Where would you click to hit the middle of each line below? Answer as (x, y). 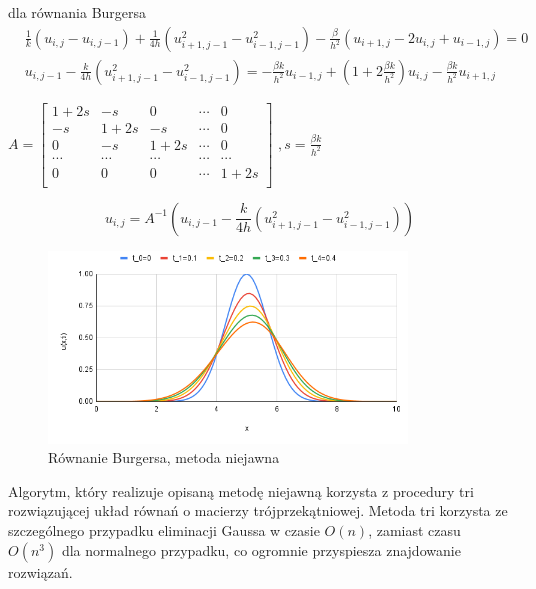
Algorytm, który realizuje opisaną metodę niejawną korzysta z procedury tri (241, 490)
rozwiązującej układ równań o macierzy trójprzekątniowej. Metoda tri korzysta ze (258, 510)
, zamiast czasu (414, 530)
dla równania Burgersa (77, 12)
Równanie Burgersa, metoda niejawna (164, 457)
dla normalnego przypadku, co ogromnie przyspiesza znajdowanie (261, 549)
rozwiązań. (40, 571)
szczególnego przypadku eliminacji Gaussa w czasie (164, 530)
